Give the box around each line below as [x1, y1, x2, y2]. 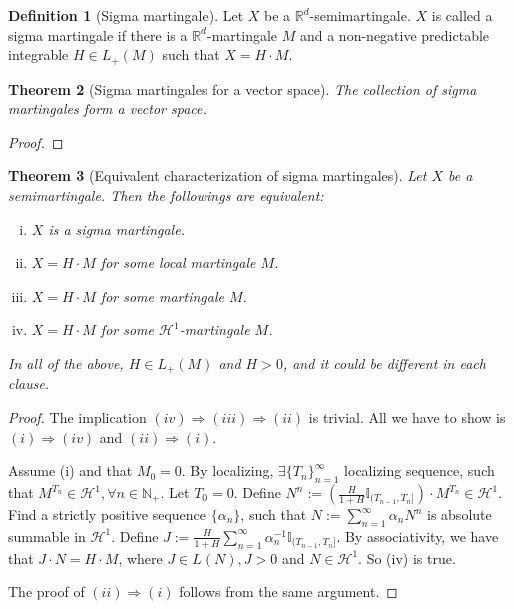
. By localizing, [181, 460, 274, 481]
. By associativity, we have [336, 525, 499, 546]
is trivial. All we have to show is [308, 407, 506, 428]
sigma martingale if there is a [8, 24, 188, 45]
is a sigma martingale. [48, 218, 185, 239]
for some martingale [100, 285, 224, 306]
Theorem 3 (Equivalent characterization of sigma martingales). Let [8, 165, 427, 186]
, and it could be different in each [282, 352, 486, 373]
